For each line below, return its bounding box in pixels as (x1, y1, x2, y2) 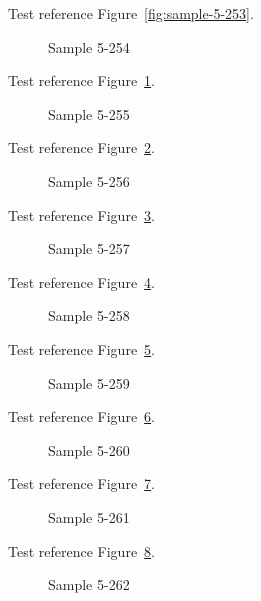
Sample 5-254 (48, 36, 130, 57)
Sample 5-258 (48, 305, 130, 326)
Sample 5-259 (48, 372, 130, 393)
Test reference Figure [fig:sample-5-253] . (8, 3, 254, 23)
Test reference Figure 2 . (8, 137, 155, 158)
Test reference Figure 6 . (8, 406, 155, 427)
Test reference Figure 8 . (8, 540, 155, 561)
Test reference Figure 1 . (8, 70, 155, 91)
